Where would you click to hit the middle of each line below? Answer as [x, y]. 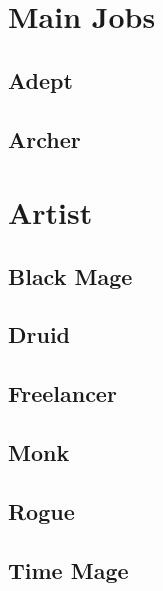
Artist [50, 212]
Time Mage [68, 569]
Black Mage [70, 275]
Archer [44, 138]
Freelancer [62, 393]
